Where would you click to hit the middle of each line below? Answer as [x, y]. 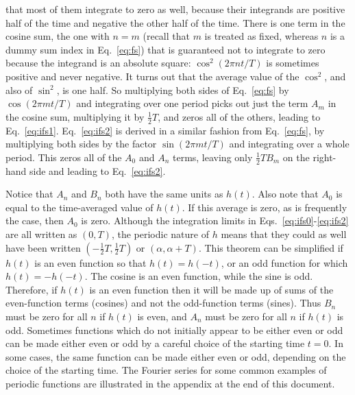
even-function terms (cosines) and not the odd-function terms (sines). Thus [163, 303]
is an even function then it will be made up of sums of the [211, 289]
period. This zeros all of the [64, 157]
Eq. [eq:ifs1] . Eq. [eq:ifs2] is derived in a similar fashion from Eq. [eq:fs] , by [165, 130]
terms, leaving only [212, 157]
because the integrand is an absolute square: [98, 63]
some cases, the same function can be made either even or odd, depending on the [176, 356]
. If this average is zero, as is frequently [265, 207]
